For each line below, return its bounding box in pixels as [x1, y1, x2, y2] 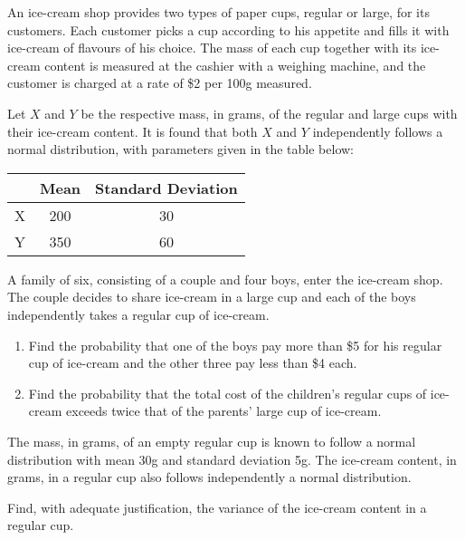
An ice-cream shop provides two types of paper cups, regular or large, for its [7, 3, 430, 21]
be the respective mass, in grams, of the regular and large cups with [81, 103, 458, 122]
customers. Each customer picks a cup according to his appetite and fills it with [7, 20, 450, 39]
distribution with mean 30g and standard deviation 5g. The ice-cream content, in [7, 449, 457, 468]
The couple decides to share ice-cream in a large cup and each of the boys [7, 287, 416, 306]
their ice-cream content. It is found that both [7, 121, 258, 140]
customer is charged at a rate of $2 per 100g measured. [7, 73, 312, 92]
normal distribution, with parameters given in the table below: [7, 140, 355, 159]
